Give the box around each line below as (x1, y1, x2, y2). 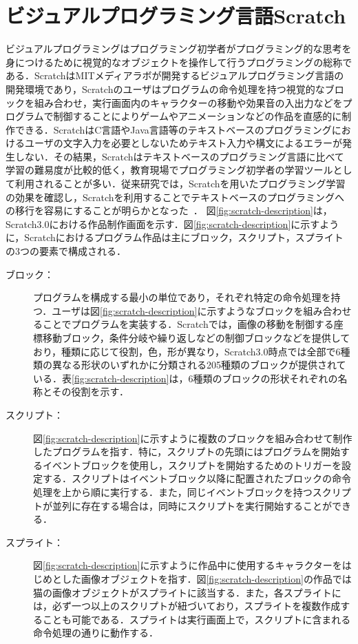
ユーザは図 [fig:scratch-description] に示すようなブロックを (52, 303, 304, 318)
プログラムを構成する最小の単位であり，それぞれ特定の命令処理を (33, 290, 331, 304)
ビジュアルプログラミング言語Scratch (6, 1, 346, 30)
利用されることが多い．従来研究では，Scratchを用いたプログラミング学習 (14, 176, 346, 191)
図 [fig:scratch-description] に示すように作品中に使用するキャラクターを (33, 558, 342, 572)
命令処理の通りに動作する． (33, 625, 158, 640)
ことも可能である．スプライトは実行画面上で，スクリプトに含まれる (42, 612, 351, 626)
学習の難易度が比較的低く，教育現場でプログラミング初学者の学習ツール (6, 163, 333, 177)
